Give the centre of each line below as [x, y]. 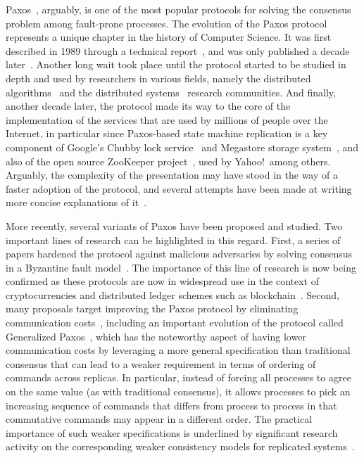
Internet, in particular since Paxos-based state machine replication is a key [167, 133]
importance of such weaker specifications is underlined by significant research [172, 432]
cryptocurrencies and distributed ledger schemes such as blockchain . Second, [172, 294]
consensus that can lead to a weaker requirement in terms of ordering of [161, 363]
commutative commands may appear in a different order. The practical [159, 419]
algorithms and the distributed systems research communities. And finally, [171, 92]
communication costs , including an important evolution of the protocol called [175, 323]
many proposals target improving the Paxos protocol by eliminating [152, 308]
